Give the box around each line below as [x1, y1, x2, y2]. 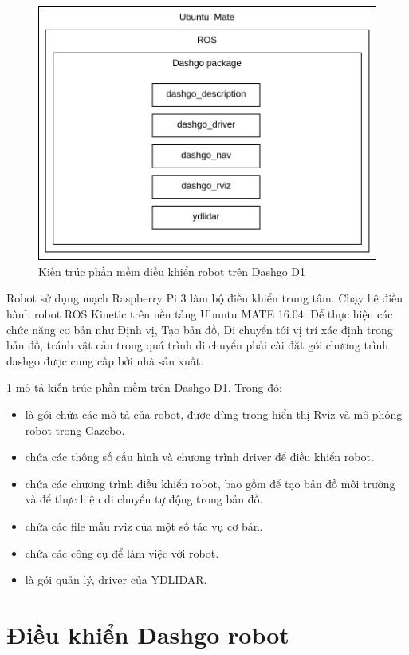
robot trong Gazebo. [25, 421, 125, 438]
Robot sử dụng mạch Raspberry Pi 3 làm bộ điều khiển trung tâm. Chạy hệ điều [6, 290, 403, 306]
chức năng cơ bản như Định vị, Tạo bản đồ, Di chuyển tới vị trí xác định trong [6, 321, 393, 337]
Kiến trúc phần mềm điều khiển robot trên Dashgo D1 [38, 262, 306, 279]
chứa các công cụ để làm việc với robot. [25, 544, 219, 561]
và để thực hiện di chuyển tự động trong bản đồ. [25, 491, 263, 507]
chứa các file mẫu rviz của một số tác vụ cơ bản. [25, 517, 263, 534]
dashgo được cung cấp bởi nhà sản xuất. [6, 352, 204, 369]
